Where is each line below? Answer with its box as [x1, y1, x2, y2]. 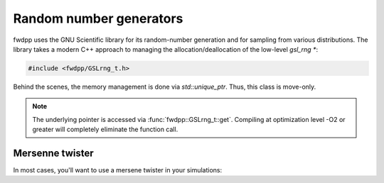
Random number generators [13, 11, 183, 26]
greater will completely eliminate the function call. [32, 125, 178, 134]
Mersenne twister [13, 147, 94, 159]
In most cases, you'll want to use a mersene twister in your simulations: [13, 165, 223, 174]
